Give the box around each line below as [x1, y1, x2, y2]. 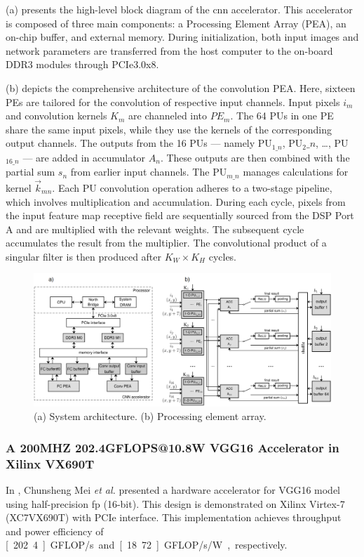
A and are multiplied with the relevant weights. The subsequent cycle [6, 221, 304, 236]
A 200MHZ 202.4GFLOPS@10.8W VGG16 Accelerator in [6, 438, 339, 456]
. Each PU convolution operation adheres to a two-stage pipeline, [52, 180, 332, 195]
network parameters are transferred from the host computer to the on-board [6, 43, 333, 58]
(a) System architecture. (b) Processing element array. [34, 409, 267, 424]
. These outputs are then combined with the [160, 150, 350, 164]
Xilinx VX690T [6, 454, 95, 472]
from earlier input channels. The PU [70, 164, 227, 179]
